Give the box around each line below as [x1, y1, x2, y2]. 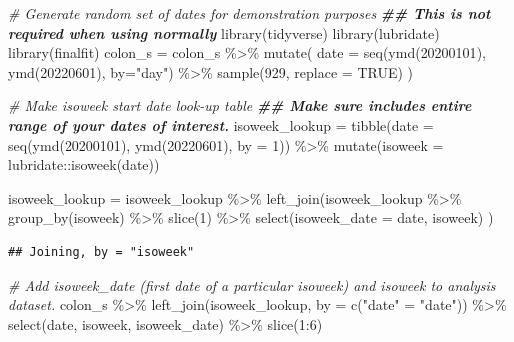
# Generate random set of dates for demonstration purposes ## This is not [8, 3, 491, 23]
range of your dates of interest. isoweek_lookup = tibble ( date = [8, 114, 434, 135]
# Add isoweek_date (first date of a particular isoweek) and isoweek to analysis [8, 274, 496, 295]
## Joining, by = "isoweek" [8, 244, 195, 259]
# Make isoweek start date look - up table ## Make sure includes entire [8, 95, 472, 116]
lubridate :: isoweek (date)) [8, 154, 160, 175]
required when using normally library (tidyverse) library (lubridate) [8, 22, 440, 43]
